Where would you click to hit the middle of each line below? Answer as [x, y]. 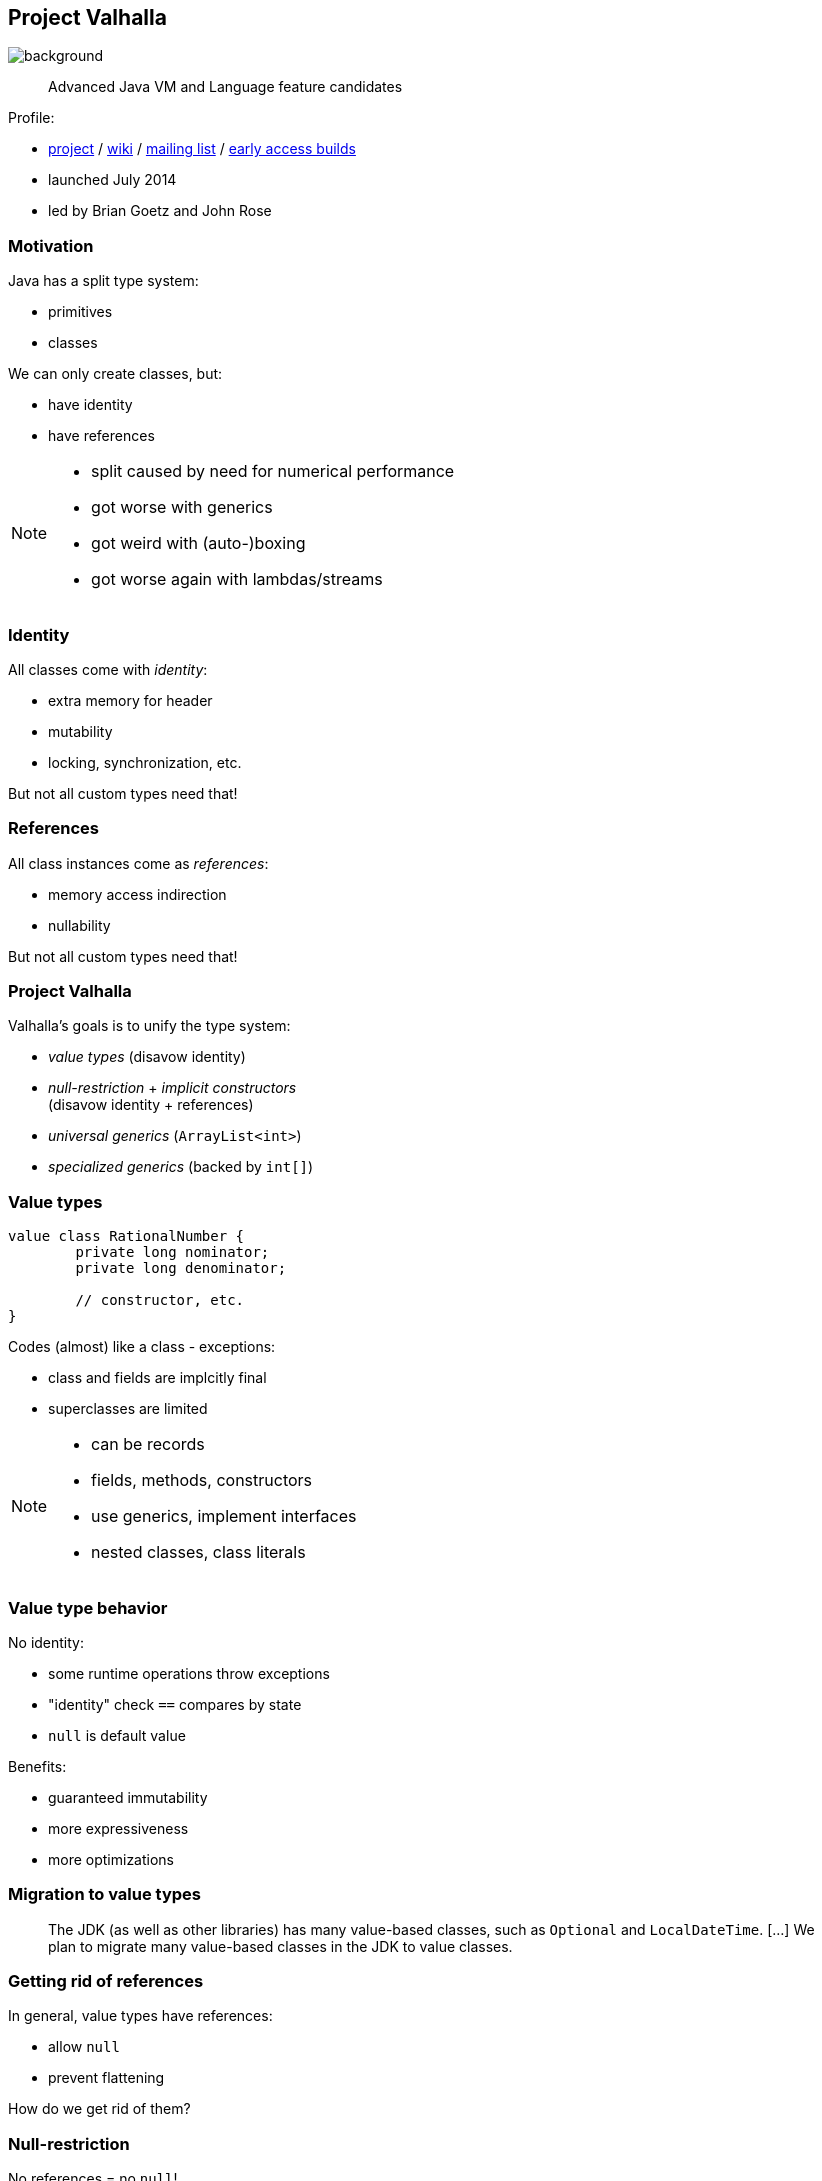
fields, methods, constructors [202, 1480]
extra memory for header [130, 700]
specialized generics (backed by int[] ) [181, 1167]
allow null [84, 2047]
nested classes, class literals [198, 1552]
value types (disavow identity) [147, 1057]
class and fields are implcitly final [157, 1378]
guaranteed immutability [128, 1797]
